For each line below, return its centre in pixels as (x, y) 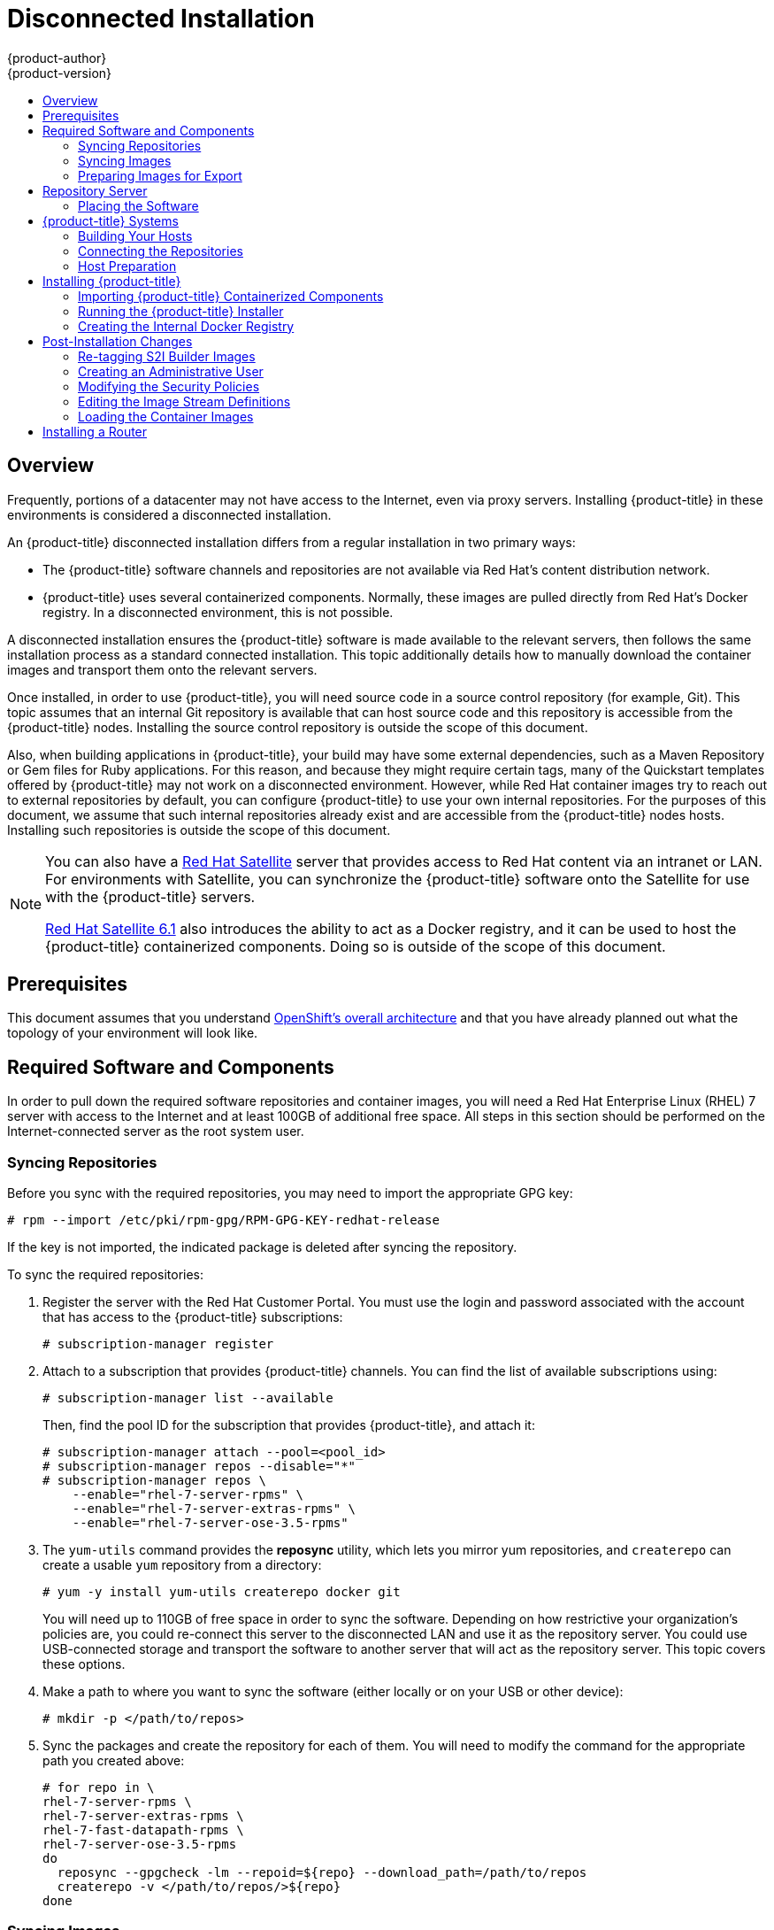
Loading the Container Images (166, 416)
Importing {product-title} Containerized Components (231, 296)
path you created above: (114, 1761)
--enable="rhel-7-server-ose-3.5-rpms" (210, 1523)
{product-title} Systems (111, 220)
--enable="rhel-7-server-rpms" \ (188, 1495)
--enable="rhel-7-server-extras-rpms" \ (214, 1509)
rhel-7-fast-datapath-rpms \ (143, 1830)
